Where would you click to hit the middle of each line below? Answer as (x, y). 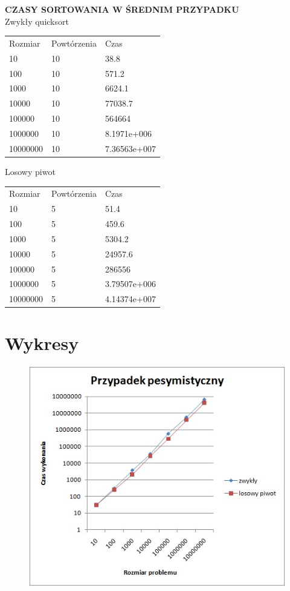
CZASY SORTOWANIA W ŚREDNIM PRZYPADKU (122, 9)
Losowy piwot (30, 171)
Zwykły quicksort (37, 21)
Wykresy (42, 343)
